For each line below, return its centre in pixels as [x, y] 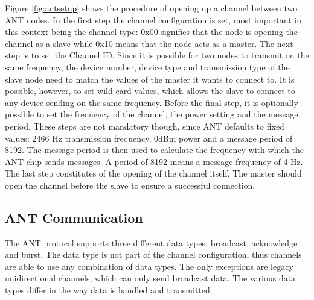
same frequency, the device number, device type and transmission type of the [147, 67]
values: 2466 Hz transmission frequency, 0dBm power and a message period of [149, 138]
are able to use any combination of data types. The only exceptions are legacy [149, 266]
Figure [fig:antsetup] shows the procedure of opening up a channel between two [151, 8]
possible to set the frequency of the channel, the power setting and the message [152, 114]
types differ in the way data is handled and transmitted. [109, 290]
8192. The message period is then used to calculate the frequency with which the [155, 150]
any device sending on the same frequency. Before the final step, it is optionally [152, 102]
